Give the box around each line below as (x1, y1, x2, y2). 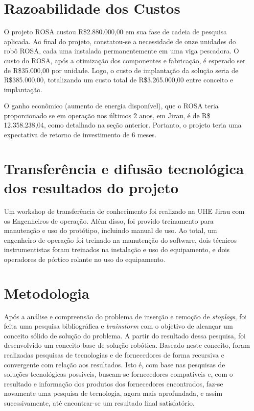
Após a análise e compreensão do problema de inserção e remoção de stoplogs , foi (4, 311, 247, 321)
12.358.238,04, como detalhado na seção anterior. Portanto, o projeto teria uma (4, 120, 242, 130)
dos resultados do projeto (4, 178, 179, 198)
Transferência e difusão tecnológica (4, 158, 244, 178)
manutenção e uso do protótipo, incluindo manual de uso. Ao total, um (4, 225, 217, 235)
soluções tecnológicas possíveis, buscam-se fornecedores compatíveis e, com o (4, 369, 233, 379)
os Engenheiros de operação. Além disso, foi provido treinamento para (4, 215, 214, 226)
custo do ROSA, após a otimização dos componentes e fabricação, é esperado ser (4, 55, 246, 65)
